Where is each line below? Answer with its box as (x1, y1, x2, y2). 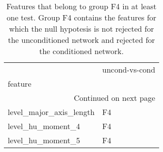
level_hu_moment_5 (8, 134, 80, 146)
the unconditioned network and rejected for (8, 34, 155, 45)
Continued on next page (74, 92, 155, 103)
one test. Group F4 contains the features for (6, 12, 157, 23)
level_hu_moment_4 (8, 120, 80, 132)
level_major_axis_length (8, 106, 95, 117)
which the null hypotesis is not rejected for (9, 23, 154, 34)
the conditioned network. (39, 45, 124, 57)
